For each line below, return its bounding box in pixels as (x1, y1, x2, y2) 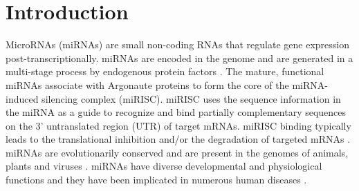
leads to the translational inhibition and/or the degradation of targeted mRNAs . (6, 132, 351, 146)
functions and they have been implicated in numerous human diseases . (6, 172, 307, 187)
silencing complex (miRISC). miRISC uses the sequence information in (42, 91, 341, 105)
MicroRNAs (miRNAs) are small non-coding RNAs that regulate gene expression (6, 37, 349, 52)
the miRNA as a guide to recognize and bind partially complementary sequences (6, 105, 347, 119)
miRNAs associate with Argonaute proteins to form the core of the (6, 77, 289, 92)
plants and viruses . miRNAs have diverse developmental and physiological (6, 159, 322, 173)
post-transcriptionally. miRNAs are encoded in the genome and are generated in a (6, 50, 353, 65)
